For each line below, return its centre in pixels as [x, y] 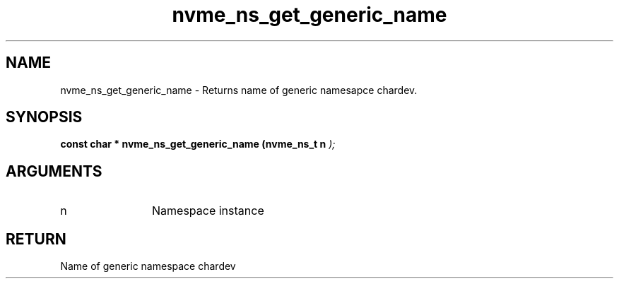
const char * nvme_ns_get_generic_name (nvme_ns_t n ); [198, 144]
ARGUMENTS [54, 171]
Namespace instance [208, 211]
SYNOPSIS [44, 117]
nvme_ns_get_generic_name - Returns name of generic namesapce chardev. [239, 90]
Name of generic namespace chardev [148, 266]
